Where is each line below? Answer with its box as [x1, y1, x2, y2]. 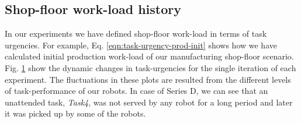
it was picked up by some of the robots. [5, 107, 146, 120]
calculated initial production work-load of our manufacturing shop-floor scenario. [5, 50, 294, 62]
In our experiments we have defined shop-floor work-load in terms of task [5, 27, 267, 40]
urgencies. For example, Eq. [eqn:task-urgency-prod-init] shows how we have [5, 38, 277, 51]
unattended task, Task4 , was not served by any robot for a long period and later [5, 96, 293, 108]
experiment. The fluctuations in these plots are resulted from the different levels [5, 73, 291, 85]
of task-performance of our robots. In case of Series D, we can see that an [5, 85, 268, 97]
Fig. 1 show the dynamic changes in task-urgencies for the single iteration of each [5, 61, 296, 73]
